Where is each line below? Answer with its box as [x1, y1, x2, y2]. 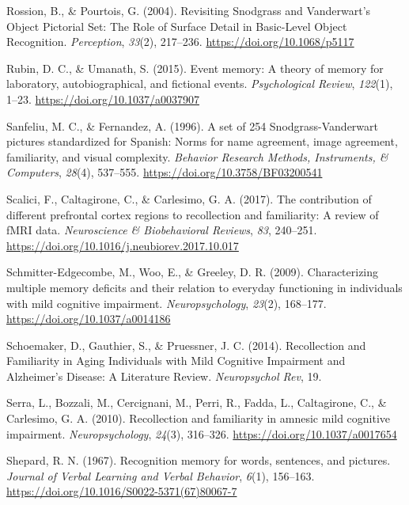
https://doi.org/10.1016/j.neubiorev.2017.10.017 [6, 237, 239, 253]
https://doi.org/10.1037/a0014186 [6, 310, 171, 327]
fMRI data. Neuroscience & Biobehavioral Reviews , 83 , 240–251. [6, 222, 317, 238]
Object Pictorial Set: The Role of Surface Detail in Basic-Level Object [6, 17, 347, 34]
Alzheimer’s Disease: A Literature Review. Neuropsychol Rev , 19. [6, 367, 322, 384]
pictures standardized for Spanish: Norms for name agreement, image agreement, [6, 133, 398, 150]
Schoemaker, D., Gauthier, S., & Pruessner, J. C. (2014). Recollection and [6, 336, 366, 353]
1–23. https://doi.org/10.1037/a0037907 [6, 90, 199, 107]
